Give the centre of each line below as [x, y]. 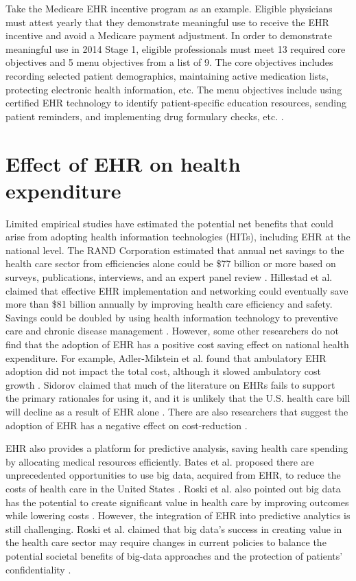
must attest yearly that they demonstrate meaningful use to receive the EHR [167, 22]
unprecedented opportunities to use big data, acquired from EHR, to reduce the [173, 475]
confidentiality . [38, 569]
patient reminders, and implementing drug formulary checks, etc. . [145, 116]
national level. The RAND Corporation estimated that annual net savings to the [175, 250]
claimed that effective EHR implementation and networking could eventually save [177, 290]
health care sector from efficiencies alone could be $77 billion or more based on [171, 263]
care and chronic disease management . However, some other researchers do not [172, 331]
